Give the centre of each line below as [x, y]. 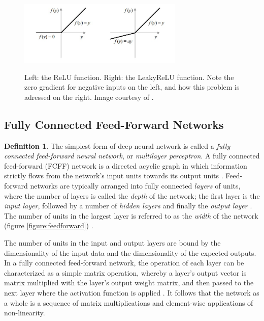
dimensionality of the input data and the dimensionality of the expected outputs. [130, 252]
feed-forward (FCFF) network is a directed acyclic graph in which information [126, 165]
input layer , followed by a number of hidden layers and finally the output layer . [128, 206]
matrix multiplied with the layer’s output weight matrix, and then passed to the [129, 283]
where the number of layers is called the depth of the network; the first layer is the [132, 195]
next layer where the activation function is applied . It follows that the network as [132, 292]
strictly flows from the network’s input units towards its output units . [114, 176]
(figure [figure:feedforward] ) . [49, 225]
